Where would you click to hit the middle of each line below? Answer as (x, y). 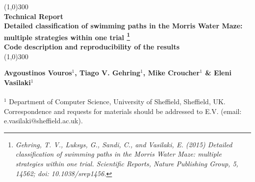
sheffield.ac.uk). (60, 121)
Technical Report (34, 16)
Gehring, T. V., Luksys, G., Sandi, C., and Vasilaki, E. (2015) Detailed (124, 144)
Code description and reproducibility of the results (92, 47)
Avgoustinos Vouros (38, 73)
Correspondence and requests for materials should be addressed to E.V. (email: (123, 111)
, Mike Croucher (171, 73)
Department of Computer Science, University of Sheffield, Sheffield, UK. (117, 101)
